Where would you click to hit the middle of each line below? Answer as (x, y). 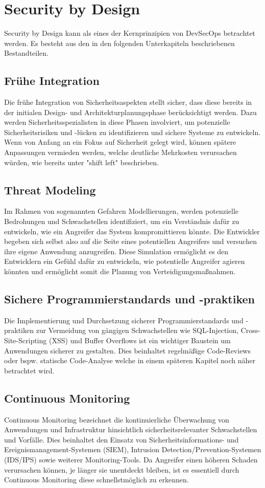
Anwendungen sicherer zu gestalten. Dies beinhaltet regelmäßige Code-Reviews (127, 350)
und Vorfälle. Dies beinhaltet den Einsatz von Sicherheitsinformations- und (122, 439)
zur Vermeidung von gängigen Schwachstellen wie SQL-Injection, (137, 330)
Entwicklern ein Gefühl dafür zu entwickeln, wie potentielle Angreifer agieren (125, 261)
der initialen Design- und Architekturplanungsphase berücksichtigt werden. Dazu (130, 112)
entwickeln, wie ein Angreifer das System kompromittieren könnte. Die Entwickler (132, 231)
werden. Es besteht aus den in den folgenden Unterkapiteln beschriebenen (119, 43)
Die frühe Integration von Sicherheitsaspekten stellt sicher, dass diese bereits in (128, 102)
